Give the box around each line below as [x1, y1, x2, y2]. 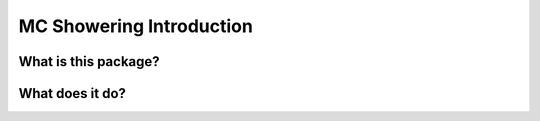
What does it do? [18, 85, 127, 102]
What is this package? [18, 53, 160, 70]
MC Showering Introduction [18, 15, 254, 37]
